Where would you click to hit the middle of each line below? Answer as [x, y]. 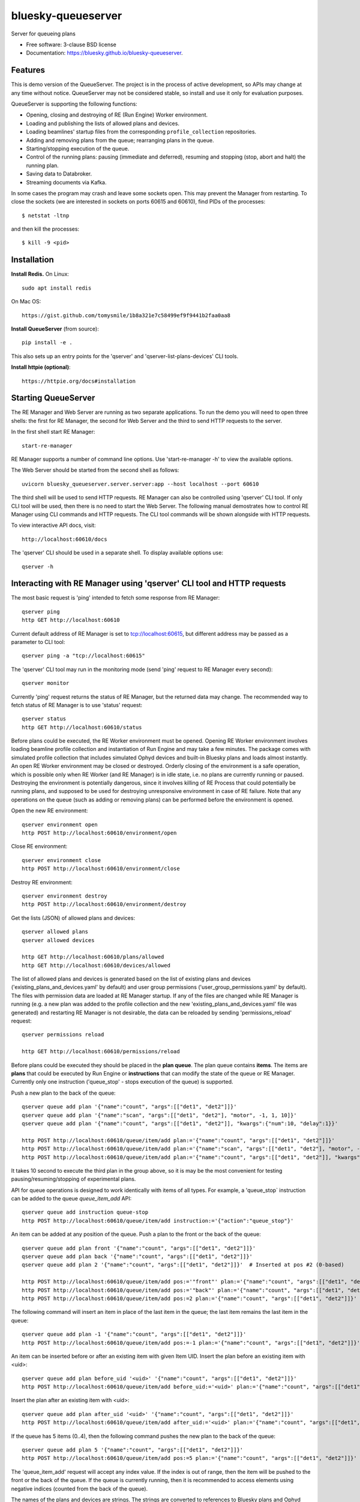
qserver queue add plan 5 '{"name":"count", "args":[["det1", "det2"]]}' [133, 1450]
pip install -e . [47, 343]
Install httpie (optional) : [41, 367]
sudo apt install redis [57, 288]
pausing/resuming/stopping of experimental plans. [73, 1179]
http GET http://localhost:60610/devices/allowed [96, 965]
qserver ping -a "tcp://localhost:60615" [83, 656]
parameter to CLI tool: [38, 642]
